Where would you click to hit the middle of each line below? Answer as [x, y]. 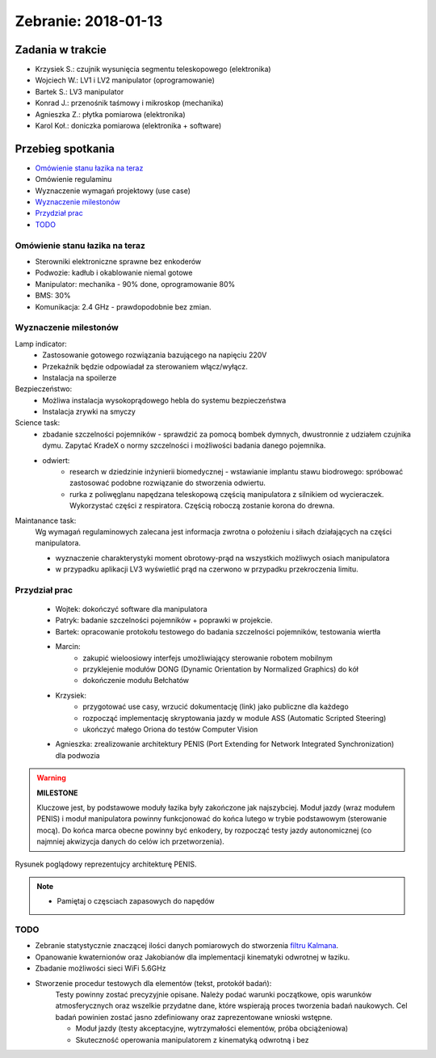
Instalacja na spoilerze [80, 377]
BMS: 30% [53, 296]
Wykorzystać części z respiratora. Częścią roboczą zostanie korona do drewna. [202, 506]
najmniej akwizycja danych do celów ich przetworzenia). [131, 841]
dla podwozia [78, 755]
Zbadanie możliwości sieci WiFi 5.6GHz [101, 968]
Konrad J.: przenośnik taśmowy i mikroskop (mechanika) [129, 103]
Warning [51, 778]
